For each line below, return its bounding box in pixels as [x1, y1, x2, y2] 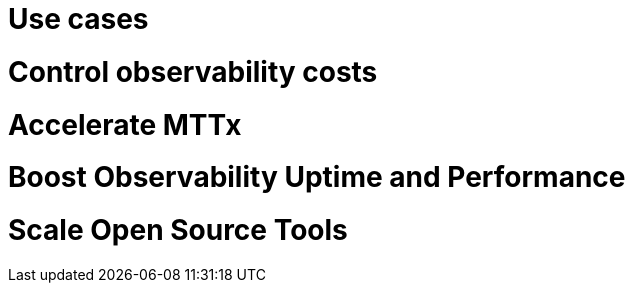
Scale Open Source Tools [8, 213, 348, 247]
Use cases [8, 2, 149, 36]
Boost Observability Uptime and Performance [8, 160, 626, 195]
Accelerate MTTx [8, 107, 242, 142]
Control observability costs [8, 54, 378, 89]
